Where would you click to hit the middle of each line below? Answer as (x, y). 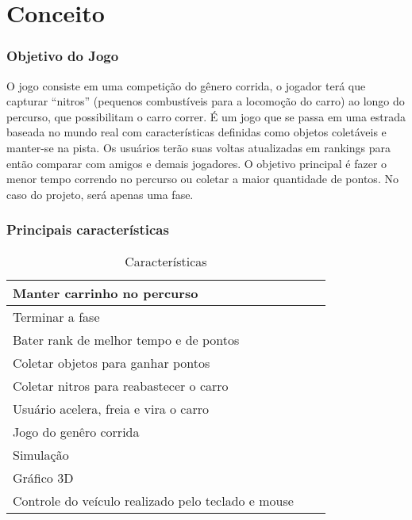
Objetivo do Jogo (63, 56)
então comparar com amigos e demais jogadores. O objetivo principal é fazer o (197, 163)
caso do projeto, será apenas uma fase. (100, 194)
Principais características (88, 229)
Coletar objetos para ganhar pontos (112, 362)
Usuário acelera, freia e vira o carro (111, 408)
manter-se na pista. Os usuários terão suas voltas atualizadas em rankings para (198, 147)
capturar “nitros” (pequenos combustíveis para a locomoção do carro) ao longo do (206, 101)
